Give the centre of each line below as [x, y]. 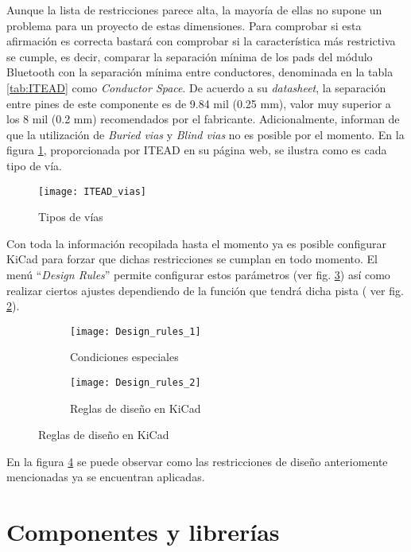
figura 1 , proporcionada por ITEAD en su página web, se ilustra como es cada [197, 150]
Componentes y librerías [143, 532]
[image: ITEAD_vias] [93, 191]
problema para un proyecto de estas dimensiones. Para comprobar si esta [184, 25]
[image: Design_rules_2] [136, 383]
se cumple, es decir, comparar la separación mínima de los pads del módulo [190, 56]
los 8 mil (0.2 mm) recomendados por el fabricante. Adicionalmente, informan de [203, 119]
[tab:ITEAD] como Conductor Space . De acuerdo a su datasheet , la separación [196, 87]
